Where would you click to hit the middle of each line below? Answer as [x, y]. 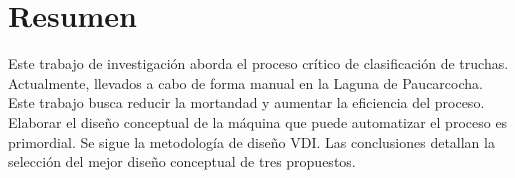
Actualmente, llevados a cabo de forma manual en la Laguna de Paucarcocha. [245, 82]
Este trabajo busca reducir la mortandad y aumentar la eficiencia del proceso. [246, 102]
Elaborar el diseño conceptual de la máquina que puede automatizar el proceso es [258, 121]
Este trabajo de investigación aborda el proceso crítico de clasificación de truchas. [258, 63]
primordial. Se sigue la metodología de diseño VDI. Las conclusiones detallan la [251, 141]
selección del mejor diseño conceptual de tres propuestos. [182, 161]
